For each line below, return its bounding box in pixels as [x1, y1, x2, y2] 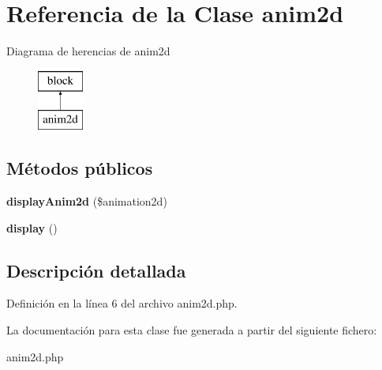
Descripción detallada [6, 258, 186, 282]
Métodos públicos [6, 156, 153, 180]
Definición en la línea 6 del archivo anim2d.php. [6, 295, 238, 311]
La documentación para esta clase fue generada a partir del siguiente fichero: [6, 322, 377, 338]
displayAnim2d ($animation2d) [6, 193, 167, 210]
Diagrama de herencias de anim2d [6, 43, 170, 59]
